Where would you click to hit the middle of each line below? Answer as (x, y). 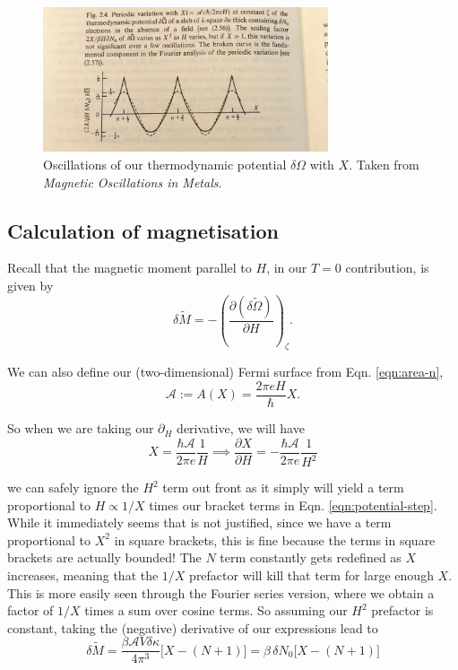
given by (30, 286)
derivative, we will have (241, 428)
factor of (30, 610)
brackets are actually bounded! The (104, 557)
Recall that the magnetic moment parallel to (130, 268)
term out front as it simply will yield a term (283, 487)
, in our (287, 268)
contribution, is (387, 268)
